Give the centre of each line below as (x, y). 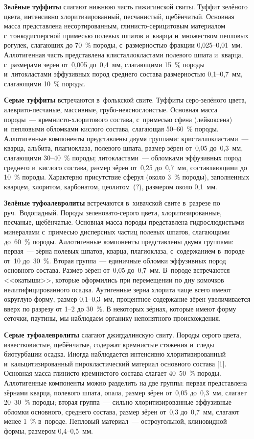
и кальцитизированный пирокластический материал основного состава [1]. (115, 363)
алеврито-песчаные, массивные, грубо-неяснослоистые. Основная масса (111, 109)
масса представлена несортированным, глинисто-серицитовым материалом (115, 26)
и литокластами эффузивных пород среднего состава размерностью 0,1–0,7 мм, (123, 74)
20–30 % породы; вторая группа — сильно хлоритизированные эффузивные (118, 402)
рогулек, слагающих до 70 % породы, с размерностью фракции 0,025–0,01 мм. (123, 45)
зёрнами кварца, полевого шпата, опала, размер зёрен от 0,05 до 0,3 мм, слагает (125, 392)
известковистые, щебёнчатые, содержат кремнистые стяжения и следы (109, 344)
